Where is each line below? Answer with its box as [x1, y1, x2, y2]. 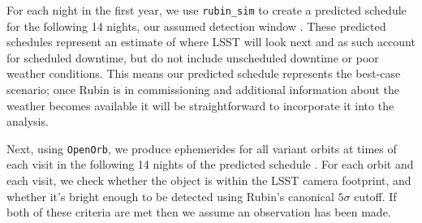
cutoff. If [354, 187, 397, 204]
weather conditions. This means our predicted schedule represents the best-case [6, 65, 401, 82]
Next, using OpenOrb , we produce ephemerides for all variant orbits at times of [6, 139, 397, 157]
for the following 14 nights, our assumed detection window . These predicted [6, 17, 386, 34]
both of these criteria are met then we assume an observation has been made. [6, 204, 391, 221]
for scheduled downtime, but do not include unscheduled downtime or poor [6, 49, 379, 66]
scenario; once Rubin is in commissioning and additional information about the [6, 81, 400, 98]
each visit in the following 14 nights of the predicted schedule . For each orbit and [6, 156, 414, 173]
